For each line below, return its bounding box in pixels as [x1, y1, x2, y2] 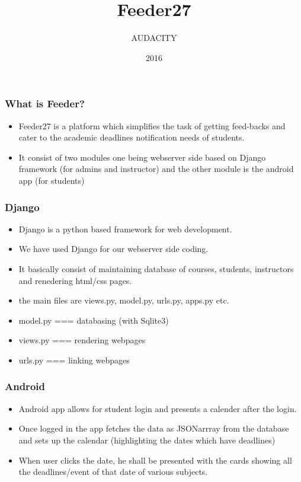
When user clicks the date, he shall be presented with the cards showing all [18, 454, 292, 466]
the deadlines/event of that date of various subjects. [18, 465, 208, 478]
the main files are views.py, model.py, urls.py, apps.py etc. [18, 294, 229, 307]
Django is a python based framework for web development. [18, 222, 232, 235]
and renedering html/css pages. [18, 274, 132, 286]
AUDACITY [131, 31, 177, 44]
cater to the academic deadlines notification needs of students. [18, 131, 245, 143]
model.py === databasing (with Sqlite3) [18, 314, 169, 326]
